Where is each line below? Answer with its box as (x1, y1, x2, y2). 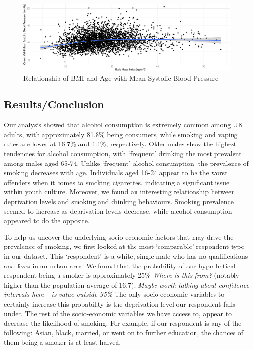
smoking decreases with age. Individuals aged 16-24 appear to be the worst (4, 167, 228, 178)
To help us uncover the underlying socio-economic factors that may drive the (4, 231, 234, 242)
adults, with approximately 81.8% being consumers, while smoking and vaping (4, 129, 238, 139)
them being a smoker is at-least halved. (4, 337, 121, 347)
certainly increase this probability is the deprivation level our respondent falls (4, 298, 235, 309)
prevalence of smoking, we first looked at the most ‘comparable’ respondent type (4, 241, 244, 251)
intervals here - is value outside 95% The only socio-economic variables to (4, 289, 225, 299)
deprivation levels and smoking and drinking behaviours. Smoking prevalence (4, 196, 234, 206)
